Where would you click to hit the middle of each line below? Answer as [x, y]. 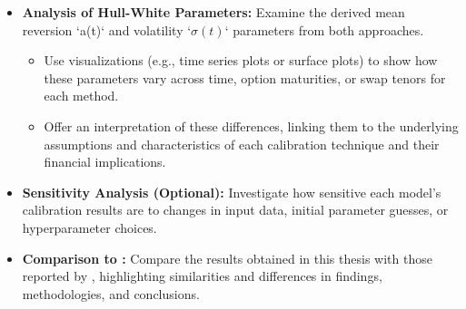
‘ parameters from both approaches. [324, 29]
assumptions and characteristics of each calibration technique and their [242, 144]
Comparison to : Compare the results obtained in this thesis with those [227, 258]
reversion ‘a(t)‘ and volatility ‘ [107, 29]
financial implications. [105, 162]
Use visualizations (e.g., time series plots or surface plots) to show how [241, 60]
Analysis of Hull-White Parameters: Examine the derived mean [213, 12]
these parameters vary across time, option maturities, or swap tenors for [245, 77]
